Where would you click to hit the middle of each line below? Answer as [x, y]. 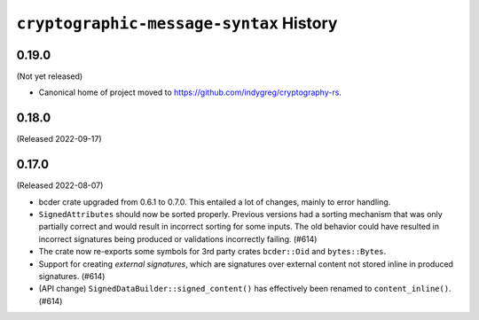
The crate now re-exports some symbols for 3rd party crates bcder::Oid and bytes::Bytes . [212, 252]
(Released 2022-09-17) [59, 139]
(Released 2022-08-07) [60, 185]
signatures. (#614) [72, 276]
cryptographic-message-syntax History [177, 23]
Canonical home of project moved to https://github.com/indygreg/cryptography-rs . [190, 92]
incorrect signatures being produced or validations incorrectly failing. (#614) [178, 238]
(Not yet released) [50, 76]
